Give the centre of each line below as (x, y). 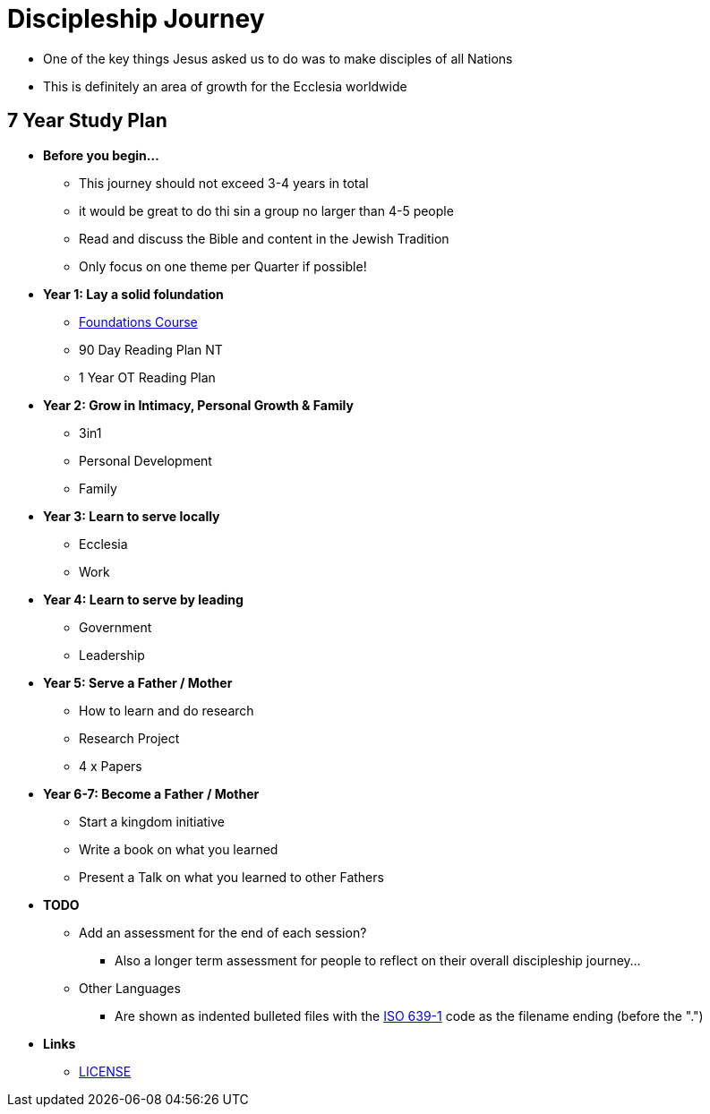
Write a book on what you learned (179, 849)
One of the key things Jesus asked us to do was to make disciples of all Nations (278, 58)
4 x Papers (111, 766)
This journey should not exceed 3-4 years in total (224, 183)
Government (115, 627)
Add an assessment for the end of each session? (223, 932)
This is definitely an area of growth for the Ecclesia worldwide (225, 86)
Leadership (112, 655)
